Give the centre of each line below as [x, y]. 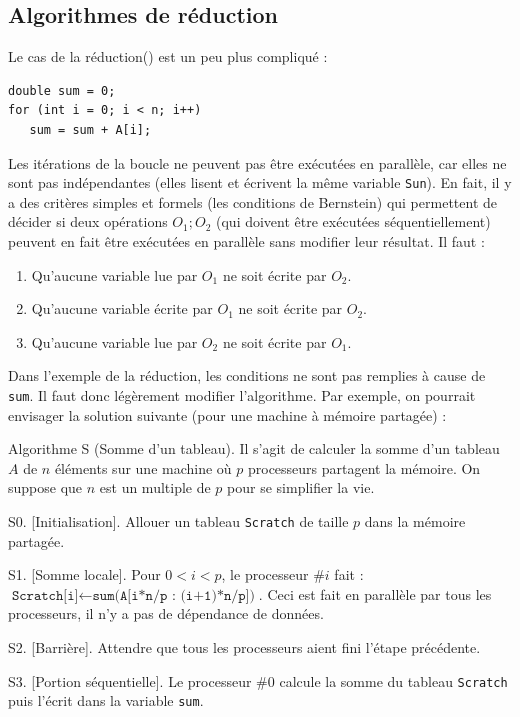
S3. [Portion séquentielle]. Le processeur [130, 680]
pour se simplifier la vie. [301, 487]
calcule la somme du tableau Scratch [393, 680]
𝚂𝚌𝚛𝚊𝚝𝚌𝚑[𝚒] [45, 595]
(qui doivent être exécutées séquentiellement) [353, 221]
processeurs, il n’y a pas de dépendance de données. [166, 613]
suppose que [45, 487]
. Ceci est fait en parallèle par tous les [375, 593]
